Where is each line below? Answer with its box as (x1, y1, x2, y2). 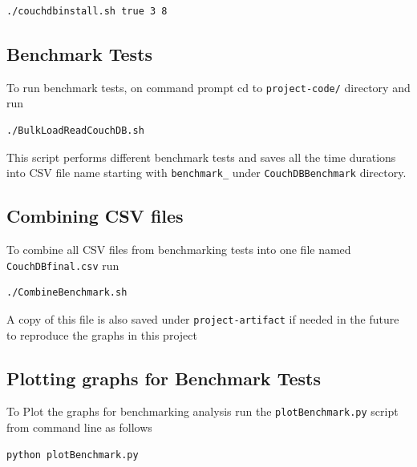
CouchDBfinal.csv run (6, 256, 119, 273)
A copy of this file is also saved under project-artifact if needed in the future (6, 310, 399, 327)
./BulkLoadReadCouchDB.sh (6, 125, 144, 137)
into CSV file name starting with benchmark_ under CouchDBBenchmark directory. (6, 164, 407, 181)
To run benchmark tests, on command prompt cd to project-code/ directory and (6, 79, 411, 95)
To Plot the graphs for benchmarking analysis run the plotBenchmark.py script (6, 403, 399, 420)
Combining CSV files (6, 203, 184, 228)
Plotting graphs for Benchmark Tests (6, 365, 321, 390)
